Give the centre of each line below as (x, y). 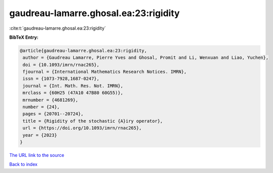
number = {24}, (41, 107)
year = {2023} (40, 135)
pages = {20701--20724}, (53, 114)
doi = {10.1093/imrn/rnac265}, (61, 65)
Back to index (23, 164)
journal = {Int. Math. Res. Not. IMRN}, (73, 86)
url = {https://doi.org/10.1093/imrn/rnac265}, (82, 128)
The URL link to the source (37, 155)
